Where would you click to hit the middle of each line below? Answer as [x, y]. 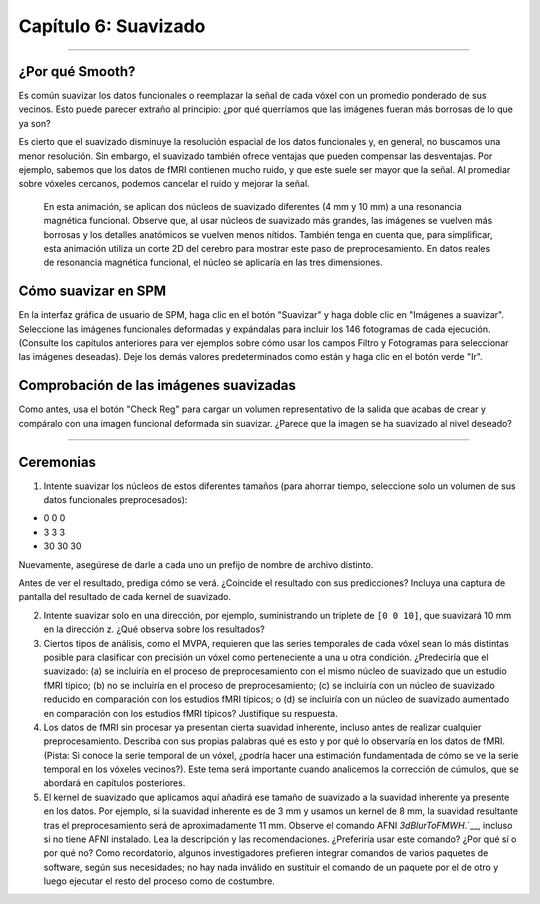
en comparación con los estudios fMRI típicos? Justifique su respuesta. [191, 713]
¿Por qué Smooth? [77, 71]
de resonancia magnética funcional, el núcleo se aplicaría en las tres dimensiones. [213, 262]
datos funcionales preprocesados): [115, 500]
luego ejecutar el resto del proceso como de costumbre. [159, 881]
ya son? [34, 123]
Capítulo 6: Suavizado [112, 26]
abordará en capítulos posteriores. [114, 783]
